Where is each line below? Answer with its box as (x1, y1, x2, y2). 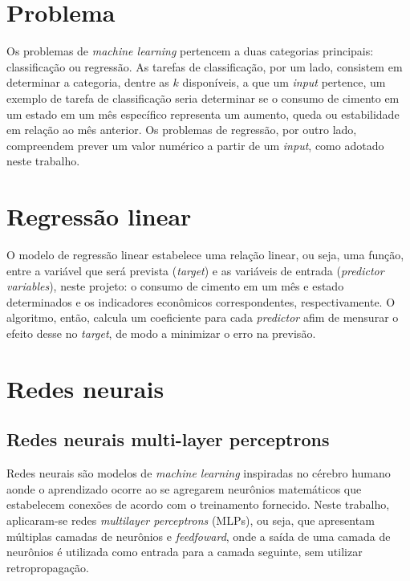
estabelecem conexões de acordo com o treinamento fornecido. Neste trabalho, (6, 496, 390, 513)
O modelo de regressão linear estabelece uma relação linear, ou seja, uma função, (6, 246, 404, 262)
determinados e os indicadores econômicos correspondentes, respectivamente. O (6, 293, 396, 310)
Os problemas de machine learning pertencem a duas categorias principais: (6, 43, 374, 59)
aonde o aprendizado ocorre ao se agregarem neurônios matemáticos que (6, 480, 362, 497)
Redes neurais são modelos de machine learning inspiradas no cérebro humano (6, 465, 391, 481)
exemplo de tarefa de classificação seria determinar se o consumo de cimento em (6, 89, 400, 106)
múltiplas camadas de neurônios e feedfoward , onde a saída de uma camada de (6, 527, 391, 544)
